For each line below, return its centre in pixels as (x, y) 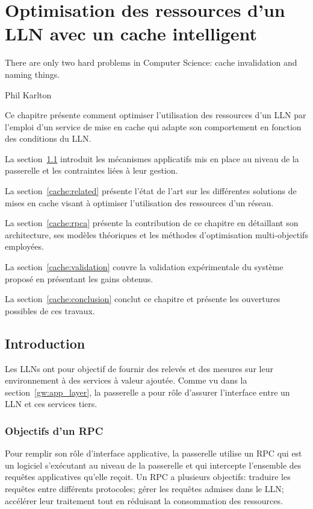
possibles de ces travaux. (50, 310)
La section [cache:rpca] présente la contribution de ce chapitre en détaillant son (152, 223)
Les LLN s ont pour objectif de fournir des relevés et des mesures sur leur (139, 368)
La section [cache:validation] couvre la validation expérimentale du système (144, 267)
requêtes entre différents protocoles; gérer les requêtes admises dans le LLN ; (144, 488)
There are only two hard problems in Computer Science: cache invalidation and (151, 62)
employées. (25, 246)
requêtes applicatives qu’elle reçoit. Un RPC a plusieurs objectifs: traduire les (148, 477)
